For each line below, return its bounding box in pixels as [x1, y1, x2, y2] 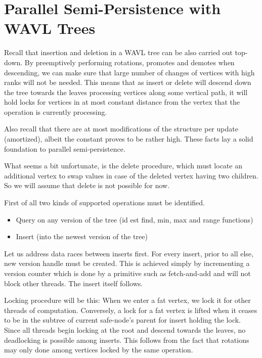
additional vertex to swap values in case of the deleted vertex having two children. [4, 170, 258, 181]
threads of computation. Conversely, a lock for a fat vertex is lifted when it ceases [4, 304, 257, 315]
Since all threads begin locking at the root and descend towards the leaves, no [4, 324, 246, 335]
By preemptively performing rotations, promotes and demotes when [24, 57, 235, 67]
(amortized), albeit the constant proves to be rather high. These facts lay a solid [4, 133, 253, 144]
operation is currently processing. [4, 106, 107, 117]
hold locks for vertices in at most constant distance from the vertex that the [4, 97, 240, 107]
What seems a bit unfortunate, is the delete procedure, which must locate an [4, 160, 242, 171]
